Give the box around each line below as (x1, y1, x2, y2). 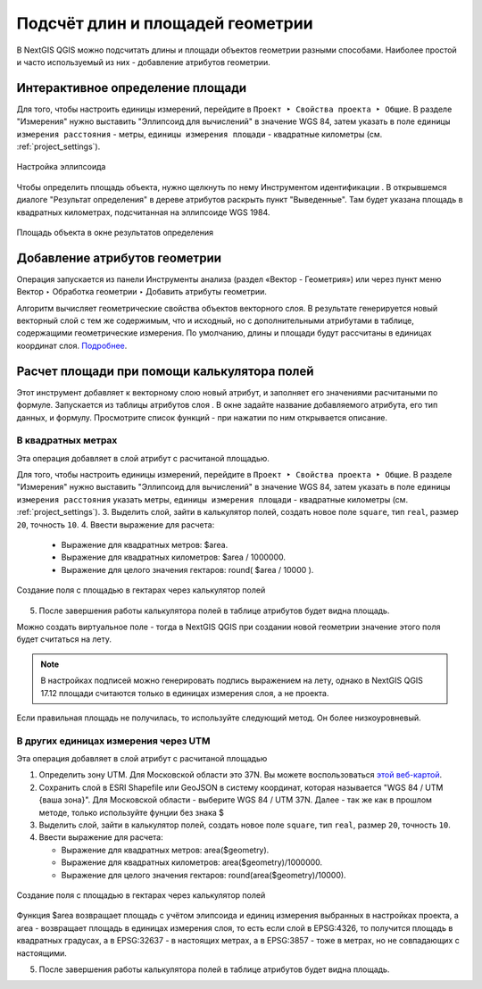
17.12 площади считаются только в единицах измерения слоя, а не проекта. (40, 687, 329, 698)
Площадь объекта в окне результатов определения (16, 227, 214, 237)
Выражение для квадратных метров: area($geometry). (61, 844, 270, 855)
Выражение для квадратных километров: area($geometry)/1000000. (61, 857, 323, 868)
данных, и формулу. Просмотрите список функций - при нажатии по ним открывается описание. (16, 411, 388, 423)
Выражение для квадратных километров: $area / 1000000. (61, 552, 286, 562)
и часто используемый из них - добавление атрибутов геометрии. (16, 56, 271, 67)
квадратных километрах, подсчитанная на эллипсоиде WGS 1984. (16, 206, 270, 218)
